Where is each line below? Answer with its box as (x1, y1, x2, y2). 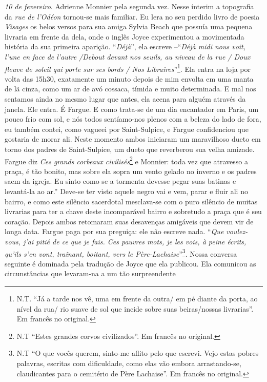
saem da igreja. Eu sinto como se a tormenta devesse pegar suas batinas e (5, 176, 236, 186)
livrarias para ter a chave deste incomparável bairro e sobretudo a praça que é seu (5, 206, 262, 217)
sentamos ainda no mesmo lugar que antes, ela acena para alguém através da (5, 93, 246, 104)
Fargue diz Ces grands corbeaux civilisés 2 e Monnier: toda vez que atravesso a (5, 154, 248, 166)
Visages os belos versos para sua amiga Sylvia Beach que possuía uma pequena (5, 21, 253, 32)
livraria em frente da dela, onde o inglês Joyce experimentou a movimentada (5, 31, 244, 42)
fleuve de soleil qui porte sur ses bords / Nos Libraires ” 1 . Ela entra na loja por (5, 62, 251, 74)
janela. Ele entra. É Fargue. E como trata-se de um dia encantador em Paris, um (5, 103, 259, 114)
